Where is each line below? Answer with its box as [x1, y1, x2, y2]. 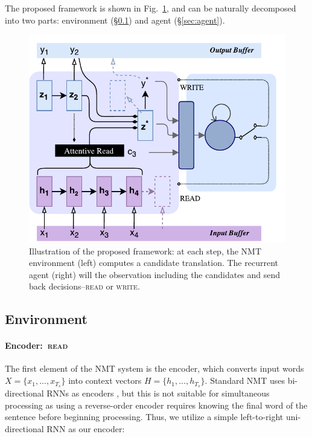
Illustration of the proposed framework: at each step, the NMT [29, 244, 261, 257]
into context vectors [68, 374, 142, 387]
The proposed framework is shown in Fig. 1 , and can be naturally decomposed [5, 2, 296, 14]
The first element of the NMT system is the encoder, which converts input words [5, 362, 304, 375]
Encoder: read [5, 339, 68, 352]
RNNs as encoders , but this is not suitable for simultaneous [46, 386, 270, 399]
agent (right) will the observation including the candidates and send [29, 268, 281, 280]
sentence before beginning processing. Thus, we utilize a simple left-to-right [5, 410, 284, 423]
